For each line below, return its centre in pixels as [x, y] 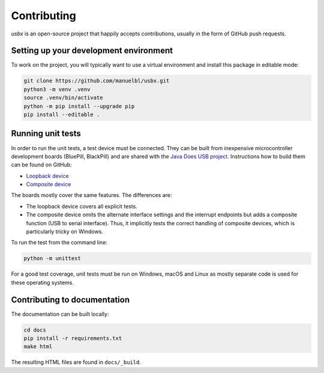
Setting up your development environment [92, 51]
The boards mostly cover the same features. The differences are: [91, 195]
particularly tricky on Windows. [64, 232]
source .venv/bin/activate [63, 98]
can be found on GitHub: [41, 165]
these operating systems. [43, 282]
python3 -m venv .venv [57, 89]
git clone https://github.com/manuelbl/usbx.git [97, 81]
